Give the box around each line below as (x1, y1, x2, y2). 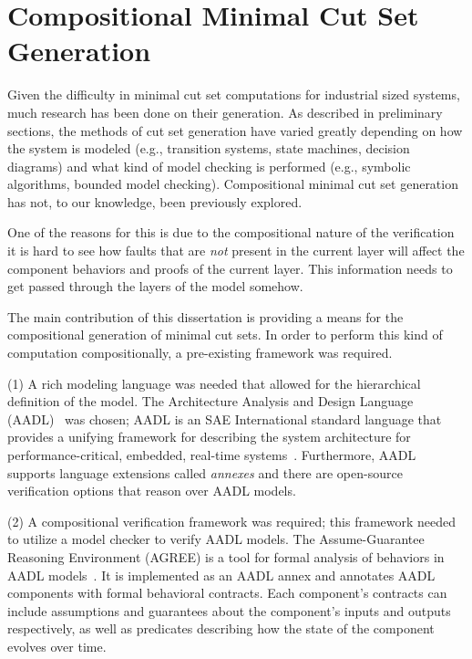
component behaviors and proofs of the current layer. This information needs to (7, 258, 453, 277)
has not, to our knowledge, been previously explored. (7, 192, 303, 211)
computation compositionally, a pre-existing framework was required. (7, 343, 393, 362)
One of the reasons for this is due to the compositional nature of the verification (7, 223, 455, 242)
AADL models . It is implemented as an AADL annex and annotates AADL (7, 565, 436, 584)
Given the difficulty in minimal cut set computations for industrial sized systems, (7, 85, 460, 104)
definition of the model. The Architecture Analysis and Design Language (7, 392, 414, 411)
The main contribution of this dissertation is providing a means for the (7, 307, 404, 326)
